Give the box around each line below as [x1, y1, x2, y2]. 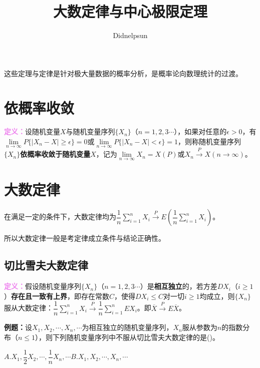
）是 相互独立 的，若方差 [140, 281, 217, 291]
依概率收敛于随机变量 [20, 149, 91, 159]
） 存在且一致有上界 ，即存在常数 [4, 290, 109, 301]
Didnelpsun [113, 30, 148, 41]
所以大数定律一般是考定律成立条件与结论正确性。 [4, 233, 165, 243]
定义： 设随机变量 [4, 126, 60, 137]
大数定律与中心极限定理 [53, 1, 207, 22]
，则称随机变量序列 [178, 136, 241, 147]
